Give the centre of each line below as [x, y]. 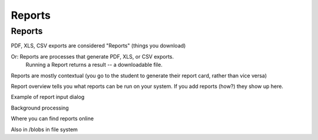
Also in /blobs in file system [44, 129]
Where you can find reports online [52, 119]
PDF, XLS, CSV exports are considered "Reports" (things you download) [98, 46]
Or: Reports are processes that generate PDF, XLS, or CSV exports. [92, 56]
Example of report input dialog [48, 97]
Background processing [40, 108]
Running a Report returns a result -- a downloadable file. [94, 65]
